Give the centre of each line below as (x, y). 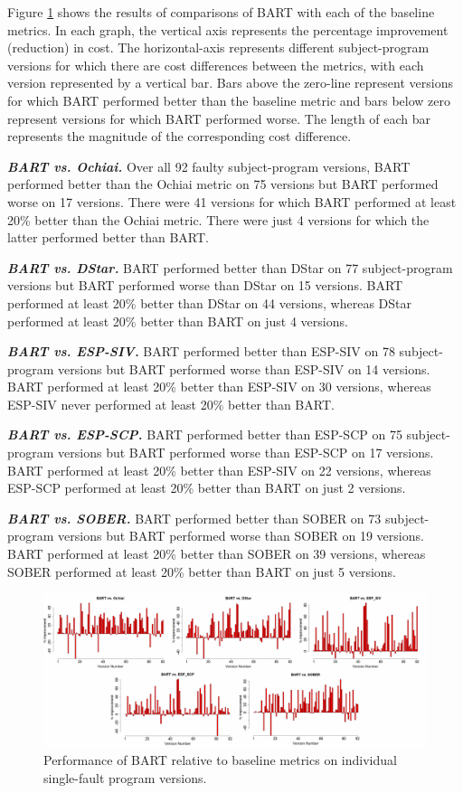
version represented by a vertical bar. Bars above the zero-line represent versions (230, 83)
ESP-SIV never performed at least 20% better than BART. (171, 404)
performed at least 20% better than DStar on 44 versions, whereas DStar (210, 302)
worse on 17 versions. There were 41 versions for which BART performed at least (232, 201)
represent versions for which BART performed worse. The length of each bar (219, 118)
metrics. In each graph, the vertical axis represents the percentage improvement (228, 29)
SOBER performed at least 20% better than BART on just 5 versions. (202, 571)
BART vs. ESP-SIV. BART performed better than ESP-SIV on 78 (201, 351)
